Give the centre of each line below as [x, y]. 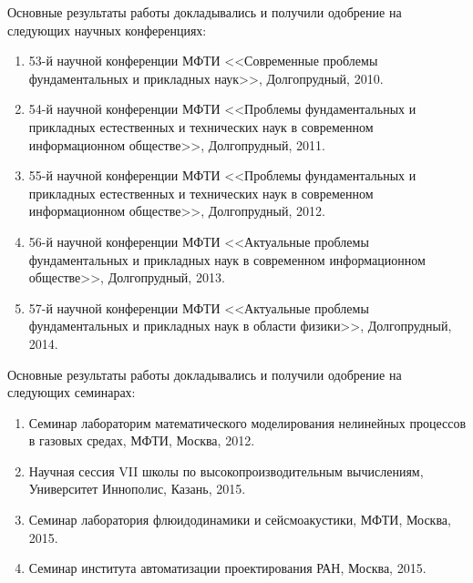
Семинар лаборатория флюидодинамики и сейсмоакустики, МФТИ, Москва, [240, 520]
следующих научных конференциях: [107, 30]
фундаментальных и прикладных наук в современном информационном [227, 259]
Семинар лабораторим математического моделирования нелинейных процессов [247, 422]
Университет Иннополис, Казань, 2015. [137, 489]
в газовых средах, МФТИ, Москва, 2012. [142, 440]
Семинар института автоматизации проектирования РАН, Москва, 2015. [227, 568]
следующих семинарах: [72, 392]
